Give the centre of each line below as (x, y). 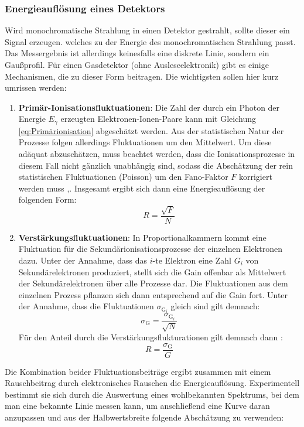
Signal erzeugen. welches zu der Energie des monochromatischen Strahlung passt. (150, 41)
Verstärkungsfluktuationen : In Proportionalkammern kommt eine (142, 237)
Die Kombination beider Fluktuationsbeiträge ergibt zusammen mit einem (138, 371)
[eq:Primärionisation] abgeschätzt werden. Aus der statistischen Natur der (151, 130)
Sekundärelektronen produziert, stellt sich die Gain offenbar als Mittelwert (152, 271)
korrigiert (255, 177)
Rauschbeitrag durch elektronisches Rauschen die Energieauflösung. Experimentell (152, 383)
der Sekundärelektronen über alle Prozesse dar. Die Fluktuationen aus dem (153, 283)
